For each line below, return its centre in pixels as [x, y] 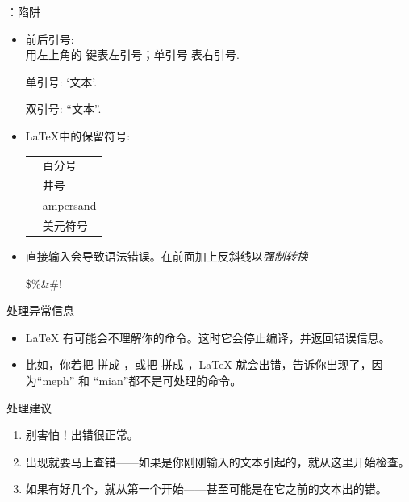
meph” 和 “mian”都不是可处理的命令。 [142, 380]
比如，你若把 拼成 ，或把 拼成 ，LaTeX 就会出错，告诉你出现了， [198, 364]
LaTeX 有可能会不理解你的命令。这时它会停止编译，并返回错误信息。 [208, 337]
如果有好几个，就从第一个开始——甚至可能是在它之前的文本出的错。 [206, 489]
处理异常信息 [40, 310]
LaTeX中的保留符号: [78, 135]
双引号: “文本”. [63, 109]
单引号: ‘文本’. [61, 81]
